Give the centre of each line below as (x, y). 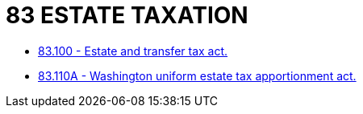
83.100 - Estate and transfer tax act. (133, 51)
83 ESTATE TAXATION (127, 15)
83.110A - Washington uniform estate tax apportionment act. (197, 75)
